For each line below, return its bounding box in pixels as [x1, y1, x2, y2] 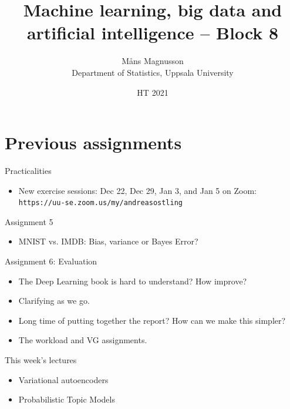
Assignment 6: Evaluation [5, 255, 97, 267]
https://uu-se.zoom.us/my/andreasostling [18, 199, 183, 207]
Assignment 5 [5, 215, 53, 227]
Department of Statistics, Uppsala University [72, 66, 234, 78]
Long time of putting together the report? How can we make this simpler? [18, 314, 286, 326]
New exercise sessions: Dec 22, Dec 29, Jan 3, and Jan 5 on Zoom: [18, 184, 257, 196]
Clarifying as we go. [18, 294, 90, 307]
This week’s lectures [5, 354, 77, 366]
